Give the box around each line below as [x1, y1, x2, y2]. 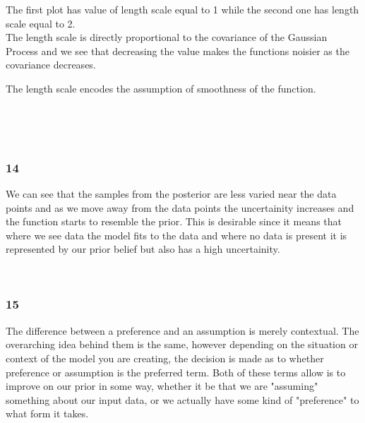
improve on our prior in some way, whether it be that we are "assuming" [6, 379, 318, 393]
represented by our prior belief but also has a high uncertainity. [6, 242, 280, 256]
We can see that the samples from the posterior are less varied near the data [6, 186, 337, 201]
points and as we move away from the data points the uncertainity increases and [6, 200, 354, 215]
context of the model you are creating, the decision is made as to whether [6, 350, 324, 365]
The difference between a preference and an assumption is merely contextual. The [6, 323, 359, 338]
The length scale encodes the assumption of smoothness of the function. [6, 81, 316, 95]
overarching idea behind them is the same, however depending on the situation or [6, 337, 358, 352]
